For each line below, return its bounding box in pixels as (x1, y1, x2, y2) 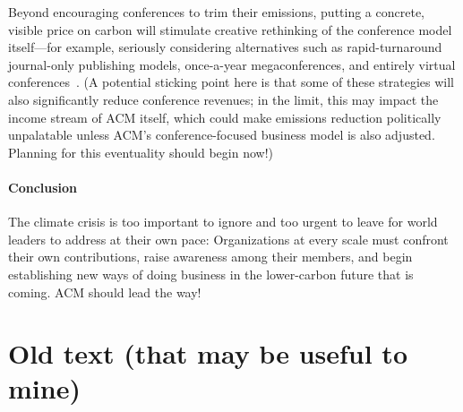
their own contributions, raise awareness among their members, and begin (8, 247, 413, 266)
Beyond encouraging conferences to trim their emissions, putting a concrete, (8, 3, 425, 21)
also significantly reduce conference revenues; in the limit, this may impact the (8, 90, 439, 108)
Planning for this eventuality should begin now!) (8, 142, 274, 161)
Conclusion (8, 177, 78, 196)
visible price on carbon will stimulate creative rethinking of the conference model (8, 20, 452, 39)
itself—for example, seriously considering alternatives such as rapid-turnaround (8, 38, 442, 56)
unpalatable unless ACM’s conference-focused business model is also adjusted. (8, 125, 435, 144)
